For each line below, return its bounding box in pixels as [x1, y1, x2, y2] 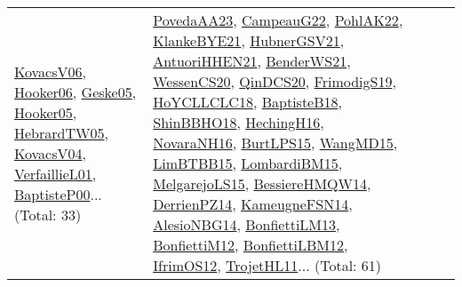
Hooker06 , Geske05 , [14, 81, 137, 102]
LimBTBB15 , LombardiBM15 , [153, 153, 343, 173]
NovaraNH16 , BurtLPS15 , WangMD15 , [153, 132, 398, 153]
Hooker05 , [14, 101, 77, 123]
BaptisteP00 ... [14, 183, 102, 204]
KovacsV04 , [14, 142, 86, 163]
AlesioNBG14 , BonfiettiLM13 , [153, 214, 340, 235]
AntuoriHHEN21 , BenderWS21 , [153, 51, 351, 71]
